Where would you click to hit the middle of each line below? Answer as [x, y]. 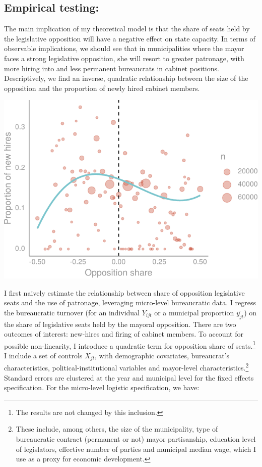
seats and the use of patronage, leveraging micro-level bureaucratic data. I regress [130, 302]
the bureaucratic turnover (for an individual [72, 312]
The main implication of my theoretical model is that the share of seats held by [127, 29]
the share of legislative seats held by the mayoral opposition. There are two [120, 324]
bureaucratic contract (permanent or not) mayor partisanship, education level [136, 439]
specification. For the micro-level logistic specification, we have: [102, 387]
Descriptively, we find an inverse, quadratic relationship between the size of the [126, 78]
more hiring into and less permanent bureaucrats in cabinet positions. [112, 68]
